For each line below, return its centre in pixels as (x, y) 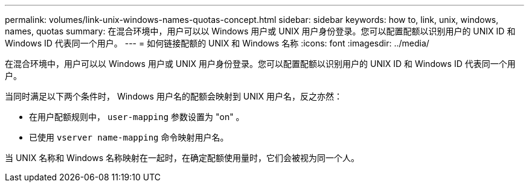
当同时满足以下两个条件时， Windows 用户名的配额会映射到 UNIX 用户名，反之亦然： (174, 96)
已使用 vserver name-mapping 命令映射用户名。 (129, 137)
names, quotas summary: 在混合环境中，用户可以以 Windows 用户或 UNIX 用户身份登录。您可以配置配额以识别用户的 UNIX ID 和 (260, 31)
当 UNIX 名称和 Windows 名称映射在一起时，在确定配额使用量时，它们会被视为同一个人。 (182, 158)
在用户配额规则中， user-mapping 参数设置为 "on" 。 (137, 117)
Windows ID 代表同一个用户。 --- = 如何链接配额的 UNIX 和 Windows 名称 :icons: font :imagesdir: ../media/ (217, 43)
